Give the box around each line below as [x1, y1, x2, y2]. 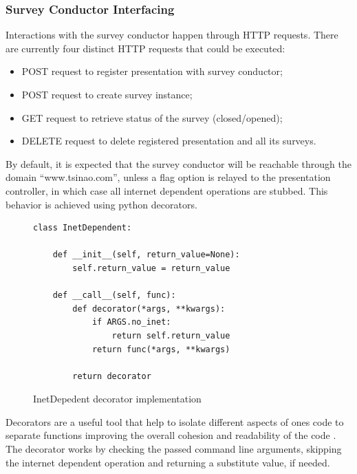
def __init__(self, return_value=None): [52, 250, 240, 260]
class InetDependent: [33, 223, 132, 233]
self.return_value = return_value [72, 263, 230, 273]
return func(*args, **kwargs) [91, 344, 230, 354]
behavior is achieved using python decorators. [6, 197, 197, 211]
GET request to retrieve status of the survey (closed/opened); [21, 110, 283, 125]
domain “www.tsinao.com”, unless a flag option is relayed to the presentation [6, 170, 331, 184]
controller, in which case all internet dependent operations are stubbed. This [6, 183, 328, 197]
